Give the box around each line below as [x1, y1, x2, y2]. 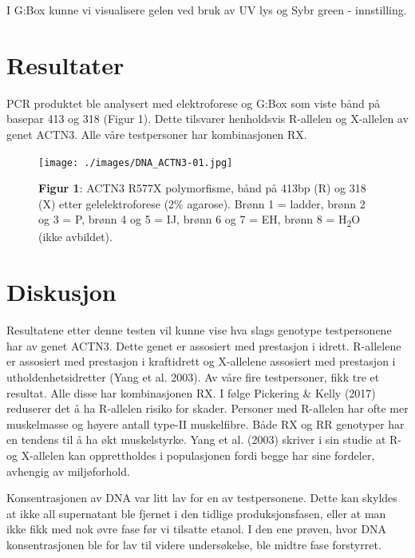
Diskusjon [6, 275, 117, 308]
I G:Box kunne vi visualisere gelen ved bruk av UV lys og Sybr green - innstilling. [6, 2, 407, 18]
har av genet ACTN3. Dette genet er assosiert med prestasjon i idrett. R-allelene [6, 337, 401, 354]
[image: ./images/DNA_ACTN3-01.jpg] [38, 156, 233, 168]
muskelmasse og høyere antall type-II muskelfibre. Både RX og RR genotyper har [6, 415, 405, 432]
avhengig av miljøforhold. [6, 462, 130, 479]
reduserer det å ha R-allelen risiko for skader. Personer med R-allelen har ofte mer [6, 400, 409, 417]
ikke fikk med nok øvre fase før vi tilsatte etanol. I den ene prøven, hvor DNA [6, 520, 387, 537]
